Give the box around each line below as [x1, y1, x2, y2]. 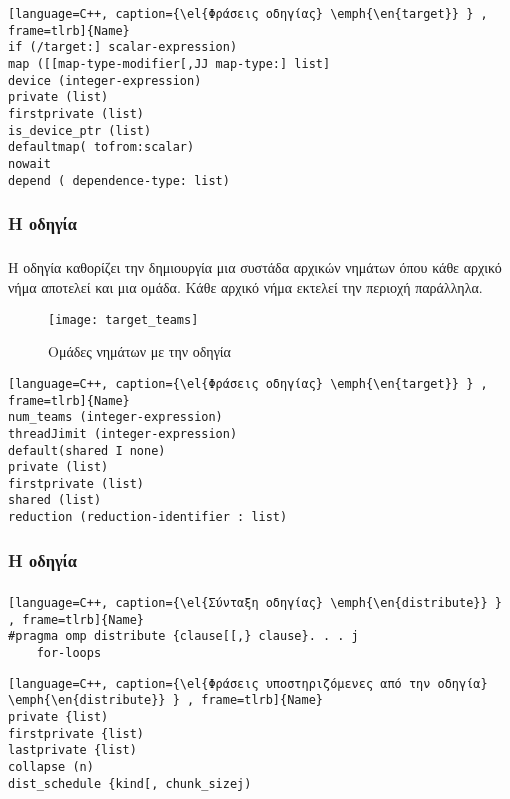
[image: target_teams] [48, 312, 199, 327]
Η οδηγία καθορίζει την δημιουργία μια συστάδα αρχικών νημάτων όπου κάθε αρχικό [8, 257, 502, 278]
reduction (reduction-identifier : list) [8, 510, 288, 525]
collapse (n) [8, 759, 94, 774]
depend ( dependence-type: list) [8, 173, 230, 188]
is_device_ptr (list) [8, 123, 152, 138]
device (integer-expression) [8, 73, 202, 88]
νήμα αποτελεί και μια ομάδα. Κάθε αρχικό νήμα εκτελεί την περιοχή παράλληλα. [8, 277, 483, 298]
